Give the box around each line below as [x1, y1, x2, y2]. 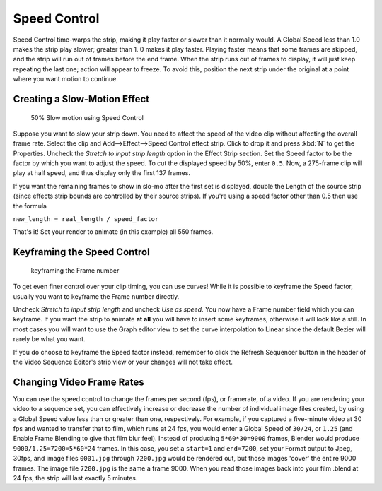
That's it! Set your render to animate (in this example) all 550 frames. [13, 227, 214, 236]
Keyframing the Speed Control [13, 246, 150, 258]
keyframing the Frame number [30, 266, 120, 275]
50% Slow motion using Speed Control [30, 113, 144, 122]
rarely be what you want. [13, 335, 86, 343]
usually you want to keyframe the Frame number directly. [13, 292, 180, 300]
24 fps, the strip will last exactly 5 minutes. [13, 473, 138, 482]
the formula [13, 201, 47, 210]
